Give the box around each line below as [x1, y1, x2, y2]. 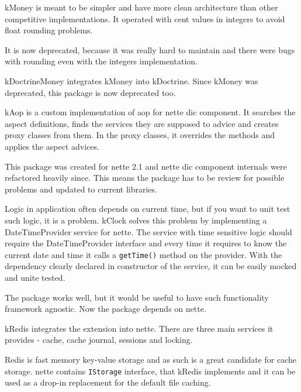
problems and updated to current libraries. [5, 183, 157, 195]
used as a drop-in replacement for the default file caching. [5, 376, 211, 388]
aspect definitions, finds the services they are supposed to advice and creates [5, 117, 279, 129]
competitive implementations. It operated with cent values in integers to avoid [5, 12, 285, 25]
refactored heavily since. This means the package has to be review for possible [5, 171, 285, 184]
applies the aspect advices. [5, 140, 99, 152]
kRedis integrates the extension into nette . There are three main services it [5, 322, 274, 334]
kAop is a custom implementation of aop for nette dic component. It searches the [5, 106, 296, 118]
